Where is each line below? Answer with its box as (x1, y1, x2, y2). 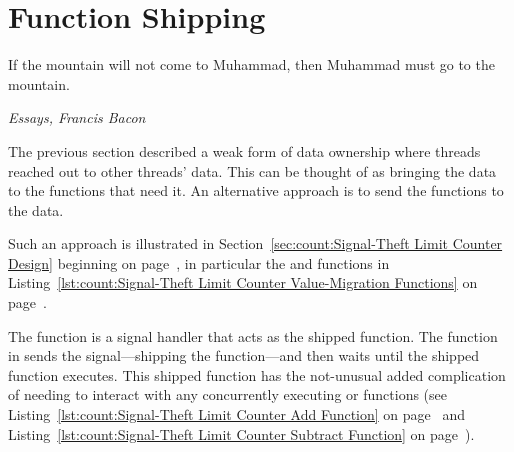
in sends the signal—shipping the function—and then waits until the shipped (8, 345, 480, 366)
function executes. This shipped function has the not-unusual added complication (8, 364, 506, 385)
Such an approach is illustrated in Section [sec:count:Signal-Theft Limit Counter (8, 233, 503, 254)
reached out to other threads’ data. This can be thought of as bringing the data (8, 160, 497, 181)
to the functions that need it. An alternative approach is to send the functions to (8, 180, 504, 201)
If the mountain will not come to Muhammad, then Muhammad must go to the (8, 54, 495, 75)
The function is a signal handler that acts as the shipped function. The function (8, 325, 498, 346)
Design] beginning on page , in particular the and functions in (8, 252, 390, 273)
